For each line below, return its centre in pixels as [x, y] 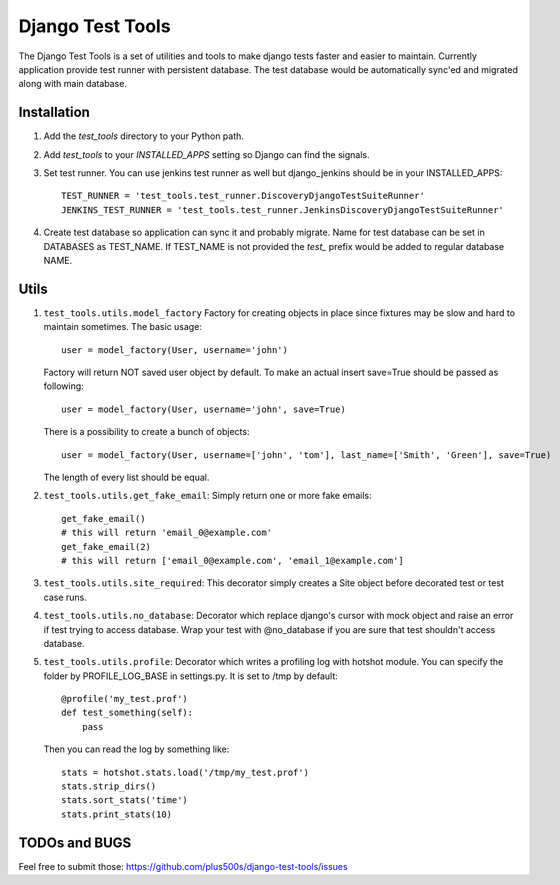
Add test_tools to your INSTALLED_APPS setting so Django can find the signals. [206, 154]
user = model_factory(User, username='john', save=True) [204, 409]
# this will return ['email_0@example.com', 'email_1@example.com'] [232, 560]
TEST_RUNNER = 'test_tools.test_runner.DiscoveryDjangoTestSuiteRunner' [243, 196]
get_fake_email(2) [106, 546]
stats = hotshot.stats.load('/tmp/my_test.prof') [185, 772]
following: [63, 386]
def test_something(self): [127, 713]
